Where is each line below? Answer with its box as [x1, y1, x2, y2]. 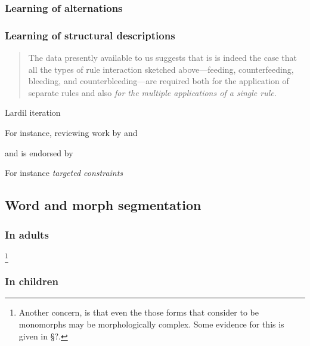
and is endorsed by [5, 146, 73, 159]
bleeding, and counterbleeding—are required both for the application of [28, 75, 289, 87]
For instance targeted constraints [5, 166, 123, 179]
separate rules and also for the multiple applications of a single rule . [28, 86, 277, 98]
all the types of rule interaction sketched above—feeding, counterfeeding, [28, 63, 294, 75]
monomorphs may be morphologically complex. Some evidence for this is [18, 317, 284, 330]
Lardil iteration [5, 106, 61, 119]
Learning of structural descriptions [5, 27, 175, 42]
